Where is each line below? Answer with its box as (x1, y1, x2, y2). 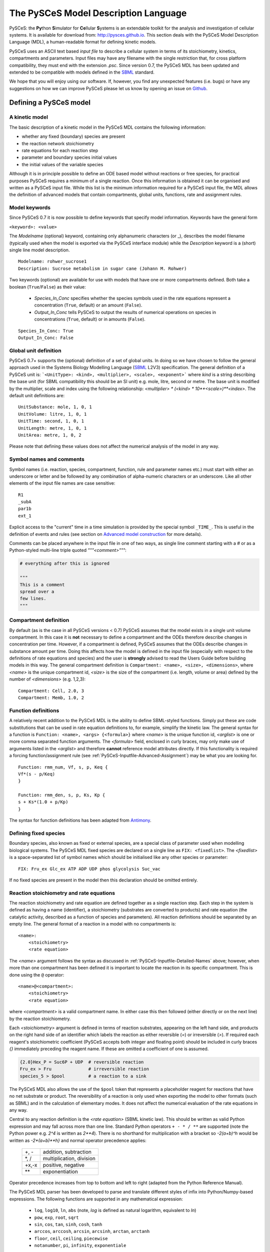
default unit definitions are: (9, 393, 65, 399)
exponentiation (42, 1168, 78, 1175)
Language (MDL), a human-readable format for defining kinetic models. (9, 39, 157, 45)
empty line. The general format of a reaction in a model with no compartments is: (9, 921, 176, 927)
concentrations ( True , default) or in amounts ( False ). (34, 316, 146, 323)
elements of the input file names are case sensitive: (9, 480, 115, 486)
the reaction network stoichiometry (21, 140, 94, 146)
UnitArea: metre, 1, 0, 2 (18, 432, 82, 438)
